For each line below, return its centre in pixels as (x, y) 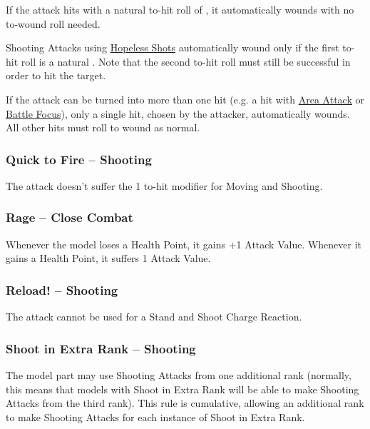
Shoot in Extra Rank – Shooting (101, 348)
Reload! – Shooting (62, 289)
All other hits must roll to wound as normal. (103, 127)
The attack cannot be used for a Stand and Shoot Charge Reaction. (154, 317)
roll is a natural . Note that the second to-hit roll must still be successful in (186, 61)
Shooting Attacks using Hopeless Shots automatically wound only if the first (173, 47)
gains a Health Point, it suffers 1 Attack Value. (108, 258)
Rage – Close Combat (70, 217)
